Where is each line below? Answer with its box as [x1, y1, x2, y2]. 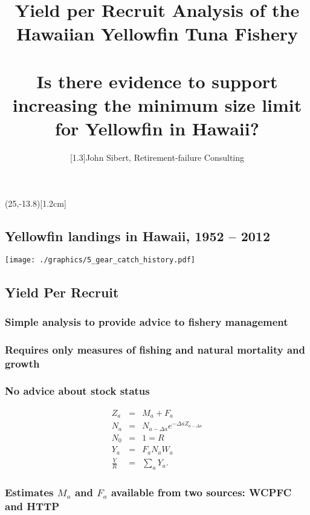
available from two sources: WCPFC [111, 485, 292, 499]
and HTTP [5, 498, 60, 513]
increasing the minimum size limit [12, 92, 302, 117]
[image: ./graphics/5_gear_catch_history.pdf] [5, 256, 195, 265]
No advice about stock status [5, 383, 150, 398]
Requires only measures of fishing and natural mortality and [5, 342, 305, 357]
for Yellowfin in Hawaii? [55, 116, 259, 141]
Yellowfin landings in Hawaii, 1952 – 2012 [5, 226, 271, 245]
